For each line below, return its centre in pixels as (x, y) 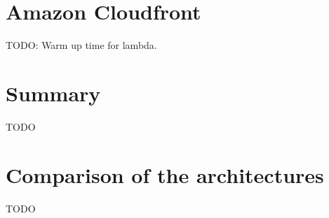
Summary (53, 93)
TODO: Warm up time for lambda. (81, 45)
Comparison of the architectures (165, 174)
